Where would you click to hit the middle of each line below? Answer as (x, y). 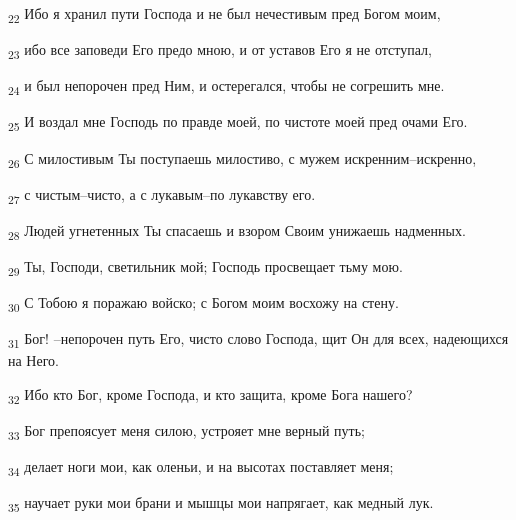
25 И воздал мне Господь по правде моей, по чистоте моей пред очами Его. (238, 123)
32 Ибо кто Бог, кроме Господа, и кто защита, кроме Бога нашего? (210, 395)
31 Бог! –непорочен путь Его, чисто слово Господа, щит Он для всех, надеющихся (258, 339)
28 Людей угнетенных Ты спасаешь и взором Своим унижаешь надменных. (237, 231)
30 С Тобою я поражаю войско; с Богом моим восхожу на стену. (203, 303)
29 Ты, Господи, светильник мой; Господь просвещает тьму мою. (205, 267)
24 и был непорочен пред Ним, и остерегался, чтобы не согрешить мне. (226, 87)
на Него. (33, 360)
